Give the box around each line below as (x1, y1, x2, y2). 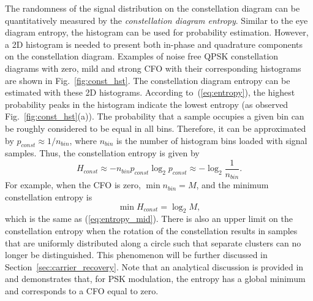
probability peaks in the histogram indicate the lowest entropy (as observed (5, 97, 288, 110)
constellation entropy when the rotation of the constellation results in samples (5, 224, 298, 237)
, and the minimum (196, 178, 269, 191)
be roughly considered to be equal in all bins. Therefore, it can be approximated (5, 121, 306, 134)
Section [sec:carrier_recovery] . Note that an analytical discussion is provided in (5, 260, 304, 273)
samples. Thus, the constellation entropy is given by (5, 147, 200, 159)
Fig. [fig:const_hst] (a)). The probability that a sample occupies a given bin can (5, 110, 304, 123)
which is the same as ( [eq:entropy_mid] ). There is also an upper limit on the (5, 212, 293, 225)
